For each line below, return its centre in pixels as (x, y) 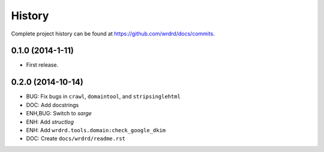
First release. (42, 65)
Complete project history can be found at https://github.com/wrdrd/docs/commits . (113, 34)
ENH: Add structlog (50, 122)
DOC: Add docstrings (52, 105)
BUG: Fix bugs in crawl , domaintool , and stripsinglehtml (103, 97)
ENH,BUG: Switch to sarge (59, 114)
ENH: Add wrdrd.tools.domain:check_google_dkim (96, 130)
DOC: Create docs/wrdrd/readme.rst (76, 139)
